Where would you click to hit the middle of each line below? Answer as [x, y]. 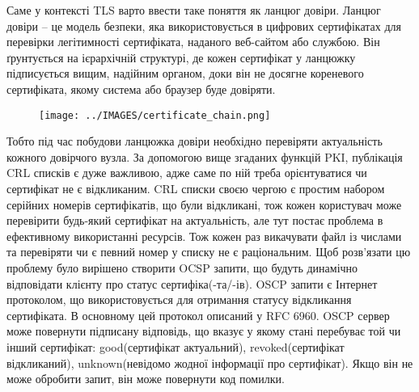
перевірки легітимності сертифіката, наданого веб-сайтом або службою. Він [193, 42]
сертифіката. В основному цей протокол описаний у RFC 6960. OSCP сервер [198, 315]
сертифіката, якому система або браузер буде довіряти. [141, 89]
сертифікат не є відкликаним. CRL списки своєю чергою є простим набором [196, 188]
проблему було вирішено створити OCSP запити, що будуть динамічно [182, 267]
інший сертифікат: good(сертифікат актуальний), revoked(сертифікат [176, 346]
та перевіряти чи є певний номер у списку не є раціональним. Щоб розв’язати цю [209, 252]
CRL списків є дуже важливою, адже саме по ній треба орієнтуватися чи [187, 173]
